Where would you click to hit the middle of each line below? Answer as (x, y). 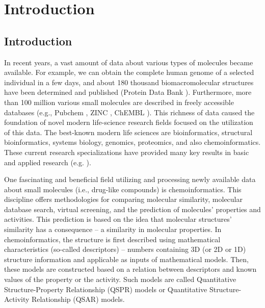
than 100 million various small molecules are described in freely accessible (119, 102)
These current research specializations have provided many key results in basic (127, 152)
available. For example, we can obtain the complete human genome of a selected (129, 72)
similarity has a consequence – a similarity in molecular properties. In (113, 229)
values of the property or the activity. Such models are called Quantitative (120, 279)
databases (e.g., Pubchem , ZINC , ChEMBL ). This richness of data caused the (129, 112)
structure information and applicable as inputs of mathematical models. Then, (126, 259)
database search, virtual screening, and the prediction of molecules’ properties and (132, 209)
